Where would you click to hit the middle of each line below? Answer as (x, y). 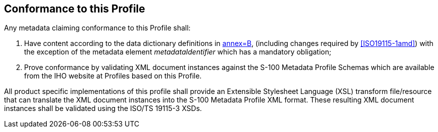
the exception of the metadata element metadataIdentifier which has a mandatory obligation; (178, 52)
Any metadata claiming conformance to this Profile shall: (97, 28)
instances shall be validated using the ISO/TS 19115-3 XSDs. (103, 108)
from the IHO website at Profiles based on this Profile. (113, 76)
